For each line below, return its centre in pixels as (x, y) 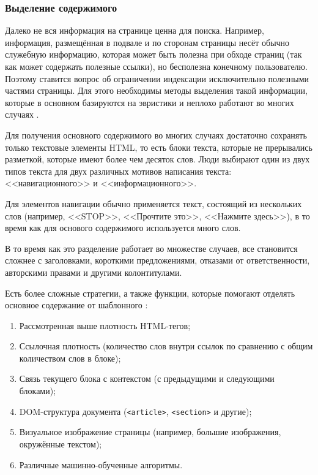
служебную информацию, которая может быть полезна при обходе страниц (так (153, 54)
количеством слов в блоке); (70, 358)
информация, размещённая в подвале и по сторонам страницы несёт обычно (147, 42)
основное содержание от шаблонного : (76, 305)
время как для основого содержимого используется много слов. (123, 228)
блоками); (38, 391)
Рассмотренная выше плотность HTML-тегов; (105, 325)
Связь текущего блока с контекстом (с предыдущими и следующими (147, 378)
